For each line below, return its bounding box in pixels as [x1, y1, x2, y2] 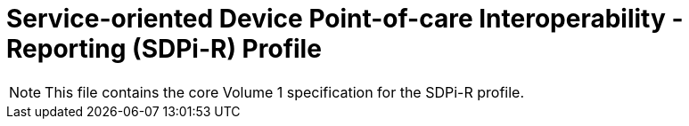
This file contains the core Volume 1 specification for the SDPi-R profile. [45, 83, 525, 101]
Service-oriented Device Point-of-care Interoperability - [6, 4, 684, 34]
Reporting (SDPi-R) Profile [6, 34, 322, 64]
